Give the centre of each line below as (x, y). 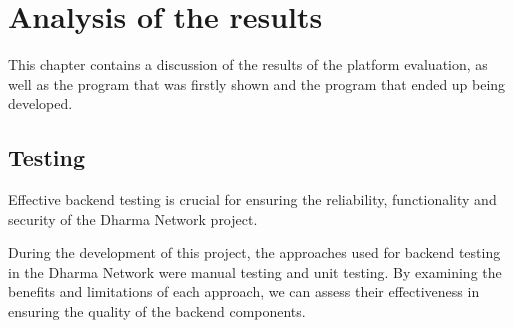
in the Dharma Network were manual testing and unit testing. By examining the (255, 271)
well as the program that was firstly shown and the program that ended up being (257, 83)
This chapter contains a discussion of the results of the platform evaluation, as (248, 64)
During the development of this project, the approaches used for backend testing (254, 252)
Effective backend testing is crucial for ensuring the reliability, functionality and (252, 199)
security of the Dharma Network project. (133, 218)
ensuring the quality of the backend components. (157, 311)
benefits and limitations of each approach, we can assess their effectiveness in (244, 291)
